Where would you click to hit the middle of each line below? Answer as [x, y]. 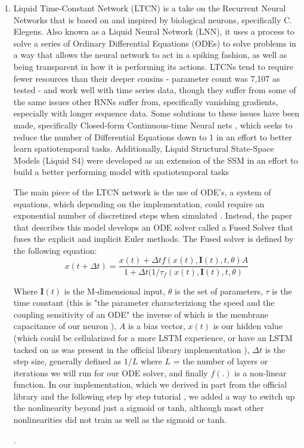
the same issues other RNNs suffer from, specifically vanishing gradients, [146, 101]
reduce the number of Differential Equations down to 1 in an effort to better [153, 136]
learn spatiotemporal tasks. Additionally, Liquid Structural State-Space [144, 148]
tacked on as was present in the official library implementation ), [131, 349]
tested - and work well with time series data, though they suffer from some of [155, 90]
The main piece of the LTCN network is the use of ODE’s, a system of [142, 191]
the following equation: [55, 250]
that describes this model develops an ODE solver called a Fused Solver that [153, 227]
